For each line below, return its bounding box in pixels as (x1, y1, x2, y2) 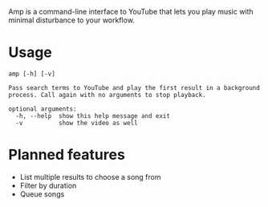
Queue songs (19, 189, 65, 199)
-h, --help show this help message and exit (15, 112, 171, 120)
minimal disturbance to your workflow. (8, 15, 135, 25)
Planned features (8, 146, 126, 164)
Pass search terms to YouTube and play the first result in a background (8, 83, 261, 91)
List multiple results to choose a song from (19, 172, 162, 181)
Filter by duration (19, 181, 77, 190)
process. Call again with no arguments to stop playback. (8, 91, 206, 99)
